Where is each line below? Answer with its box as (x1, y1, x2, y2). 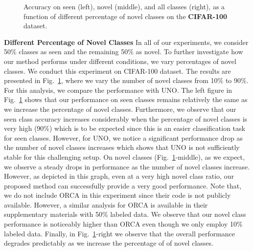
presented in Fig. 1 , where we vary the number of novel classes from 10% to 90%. (4, 75, 249, 85)
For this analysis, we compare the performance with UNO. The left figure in (4, 84, 232, 95)
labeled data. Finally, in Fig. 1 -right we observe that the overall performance (4, 228, 235, 238)
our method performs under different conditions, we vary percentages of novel (4, 56, 236, 66)
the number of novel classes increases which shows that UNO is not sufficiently (4, 142, 240, 152)
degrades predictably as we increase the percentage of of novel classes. (4, 238, 213, 248)
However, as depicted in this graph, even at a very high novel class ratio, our (4, 171, 234, 181)
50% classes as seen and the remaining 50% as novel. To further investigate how (4, 46, 243, 57)
